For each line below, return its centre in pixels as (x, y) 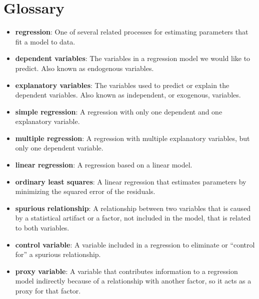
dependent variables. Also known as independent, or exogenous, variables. (128, 95)
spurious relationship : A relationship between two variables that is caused (133, 208)
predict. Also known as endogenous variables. (84, 68)
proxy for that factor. (48, 290)
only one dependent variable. (59, 148)
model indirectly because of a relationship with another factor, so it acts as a (133, 281)
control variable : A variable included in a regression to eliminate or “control (135, 244)
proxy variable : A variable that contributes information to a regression (126, 271)
